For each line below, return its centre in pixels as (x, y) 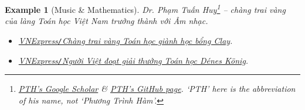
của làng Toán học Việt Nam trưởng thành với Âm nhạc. (106, 21)
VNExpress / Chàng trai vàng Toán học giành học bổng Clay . (126, 40)
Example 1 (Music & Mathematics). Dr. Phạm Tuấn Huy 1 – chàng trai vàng (145, 8)
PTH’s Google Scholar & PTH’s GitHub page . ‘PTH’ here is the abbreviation (157, 89)
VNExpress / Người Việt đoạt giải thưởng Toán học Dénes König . (133, 60)
